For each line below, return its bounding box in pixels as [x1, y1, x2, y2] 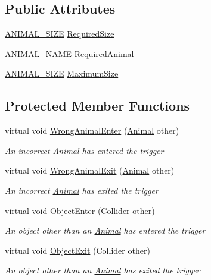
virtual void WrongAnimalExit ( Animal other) [5, 164, 175, 177]
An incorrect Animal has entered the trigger [5, 144, 164, 156]
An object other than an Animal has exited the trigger [5, 264, 200, 276]
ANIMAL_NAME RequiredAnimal [5, 47, 134, 59]
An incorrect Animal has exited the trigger [5, 184, 159, 196]
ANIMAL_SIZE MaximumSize [5, 67, 119, 80]
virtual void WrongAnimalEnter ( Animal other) [5, 124, 179, 137]
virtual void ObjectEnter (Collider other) [5, 204, 155, 216]
